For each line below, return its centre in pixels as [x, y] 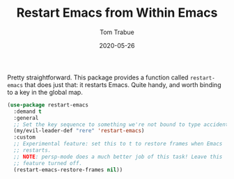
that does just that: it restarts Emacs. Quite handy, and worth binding [123, 84]
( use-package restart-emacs [48, 105]
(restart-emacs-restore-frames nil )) [68, 170]
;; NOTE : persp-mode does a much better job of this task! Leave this [118, 157]
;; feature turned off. [48, 163]
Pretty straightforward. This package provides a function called [98, 77]
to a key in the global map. [45, 92]
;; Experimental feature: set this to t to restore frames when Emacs [118, 144]
